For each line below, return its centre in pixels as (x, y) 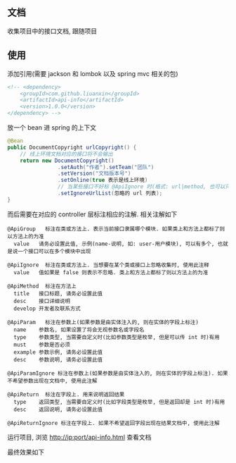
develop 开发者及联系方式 (47, 309)
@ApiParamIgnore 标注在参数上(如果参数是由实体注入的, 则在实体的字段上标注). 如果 (118, 373)
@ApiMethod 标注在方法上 (42, 286)
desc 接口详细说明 (42, 301)
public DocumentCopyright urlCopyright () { (72, 147)
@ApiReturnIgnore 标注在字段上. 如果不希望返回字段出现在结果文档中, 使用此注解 (113, 423)
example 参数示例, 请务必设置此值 (58, 352)
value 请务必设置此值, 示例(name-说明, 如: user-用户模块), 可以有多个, (114, 244)
